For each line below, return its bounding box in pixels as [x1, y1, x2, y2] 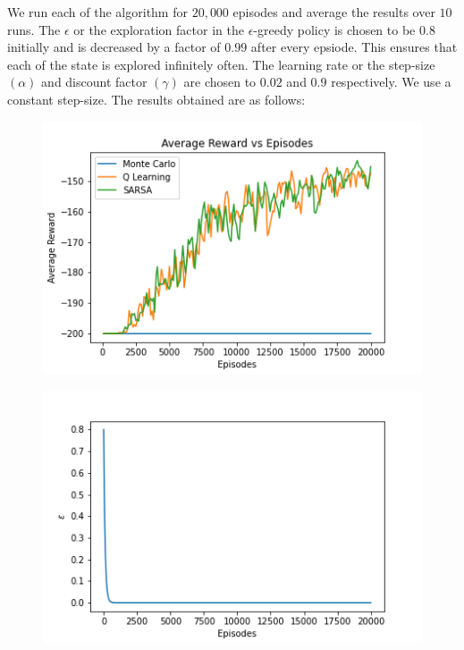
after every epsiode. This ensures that [250, 38, 458, 56]
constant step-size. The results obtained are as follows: [7, 89, 306, 108]
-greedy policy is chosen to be [253, 20, 416, 38]
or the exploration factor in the [73, 20, 244, 38]
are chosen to [183, 72, 257, 91]
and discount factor [41, 72, 148, 91]
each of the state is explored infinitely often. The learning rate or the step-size [7, 55, 435, 73]
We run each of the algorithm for [7, 3, 188, 21]
